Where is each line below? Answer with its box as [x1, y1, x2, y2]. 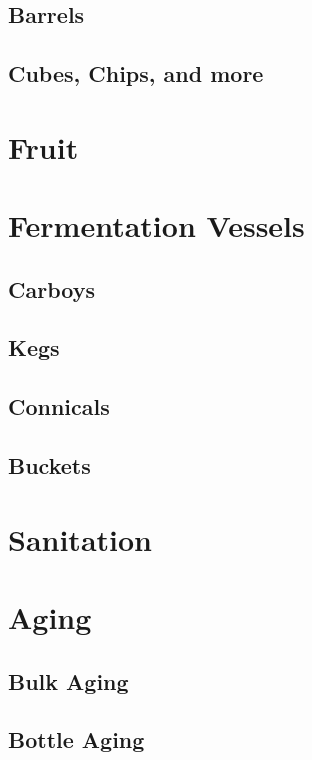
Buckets [8, 450, 91, 481]
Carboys [8, 273, 95, 304]
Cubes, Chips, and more [8, 58, 264, 89]
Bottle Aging [8, 724, 145, 755]
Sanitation [8, 518, 152, 559]
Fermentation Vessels [8, 205, 305, 246]
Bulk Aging [8, 665, 129, 696]
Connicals [8, 391, 110, 422]
